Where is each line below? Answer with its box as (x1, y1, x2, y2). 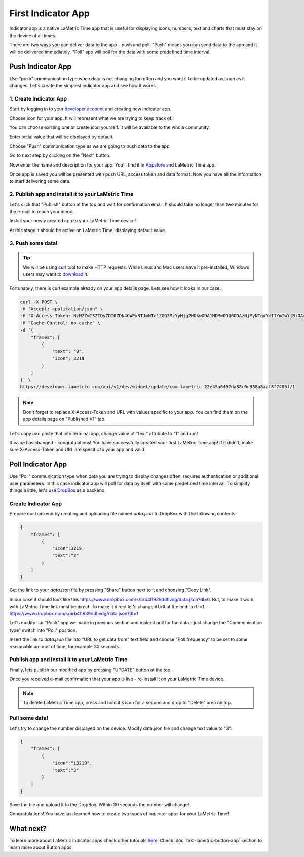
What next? (9, 824, 47, 833)
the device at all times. (9, 32, 57, 38)
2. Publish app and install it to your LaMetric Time (9, 191, 134, 198)
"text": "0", (52, 348, 85, 354)
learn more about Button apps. (9, 844, 73, 850)
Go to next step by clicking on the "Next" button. (9, 152, 111, 158)
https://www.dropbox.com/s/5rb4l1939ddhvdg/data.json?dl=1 (9, 611, 138, 617)
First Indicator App (9, 8, 90, 19)
